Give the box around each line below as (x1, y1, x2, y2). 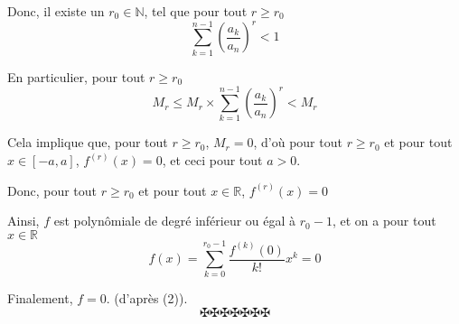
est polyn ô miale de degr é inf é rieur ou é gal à (53, 211, 296, 230)
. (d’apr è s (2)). (106, 289, 188, 308)
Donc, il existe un (7, 2, 105, 20)
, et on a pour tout (332, 211, 436, 230)
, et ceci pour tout (162, 151, 263, 170)
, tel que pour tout (144, 2, 248, 20)
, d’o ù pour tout (253, 133, 342, 152)
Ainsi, (7, 211, 40, 230)
